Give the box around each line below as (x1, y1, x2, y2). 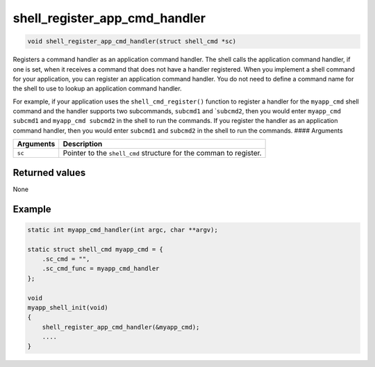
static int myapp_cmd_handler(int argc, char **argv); (27, 226, 218, 234)
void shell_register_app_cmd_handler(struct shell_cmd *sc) (27, 38, 237, 45)
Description (62, 139, 103, 149)
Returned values (12, 167, 86, 179)
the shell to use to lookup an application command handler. (12, 84, 182, 93)
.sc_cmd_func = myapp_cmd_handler (42, 265, 160, 272)
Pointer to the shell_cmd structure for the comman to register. (62, 148, 262, 158)
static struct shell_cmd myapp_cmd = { (27, 245, 163, 253)
